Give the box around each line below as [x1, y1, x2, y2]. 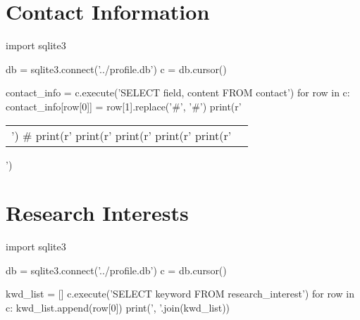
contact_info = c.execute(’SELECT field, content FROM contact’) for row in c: [6, 85, 350, 100]
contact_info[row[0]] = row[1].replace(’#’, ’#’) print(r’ [6, 98, 242, 113]
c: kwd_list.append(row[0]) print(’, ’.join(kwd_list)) [6, 300, 230, 314]
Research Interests [6, 198, 189, 227]
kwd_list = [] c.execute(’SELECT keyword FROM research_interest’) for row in [6, 286, 354, 301]
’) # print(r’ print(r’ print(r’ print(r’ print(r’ [11, 127, 232, 143]
